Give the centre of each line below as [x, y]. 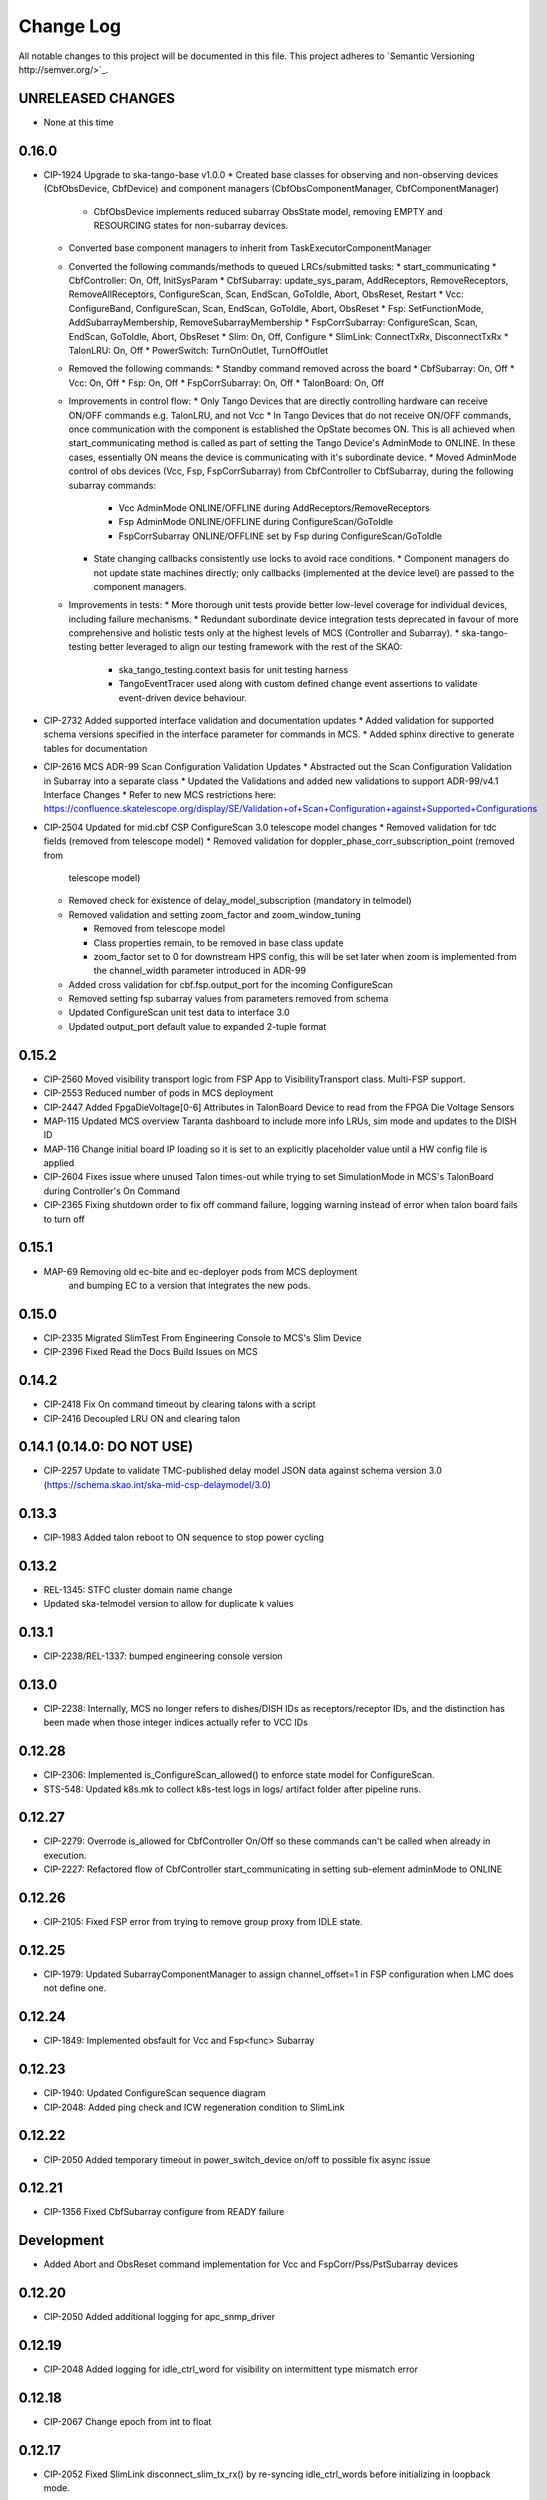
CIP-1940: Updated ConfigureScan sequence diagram [154, 2093]
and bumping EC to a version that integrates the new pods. [189, 1285]
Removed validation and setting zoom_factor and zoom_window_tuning [215, 914]
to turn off [64, 1219]
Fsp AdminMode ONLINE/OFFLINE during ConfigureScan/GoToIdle [256, 522]
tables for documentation [95, 748]
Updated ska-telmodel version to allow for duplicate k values [168, 1604]
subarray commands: [112, 485]
